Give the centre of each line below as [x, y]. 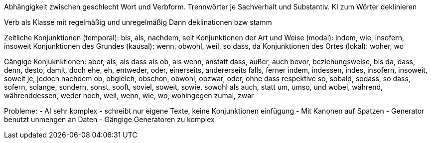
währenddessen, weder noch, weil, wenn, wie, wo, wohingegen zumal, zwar [129, 95]
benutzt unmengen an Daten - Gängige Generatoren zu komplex [109, 119]
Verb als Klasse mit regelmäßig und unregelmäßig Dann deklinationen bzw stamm [138, 22]
